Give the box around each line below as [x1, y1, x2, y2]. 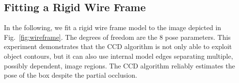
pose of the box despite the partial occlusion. [4, 70, 137, 80]
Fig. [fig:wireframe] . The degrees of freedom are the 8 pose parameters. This [4, 32, 231, 42]
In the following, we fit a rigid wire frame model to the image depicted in [4, 22, 222, 33]
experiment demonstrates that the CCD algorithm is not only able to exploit [4, 41, 232, 51]
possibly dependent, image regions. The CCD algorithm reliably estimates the [4, 60, 235, 70]
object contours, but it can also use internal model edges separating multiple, [4, 50, 233, 61]
